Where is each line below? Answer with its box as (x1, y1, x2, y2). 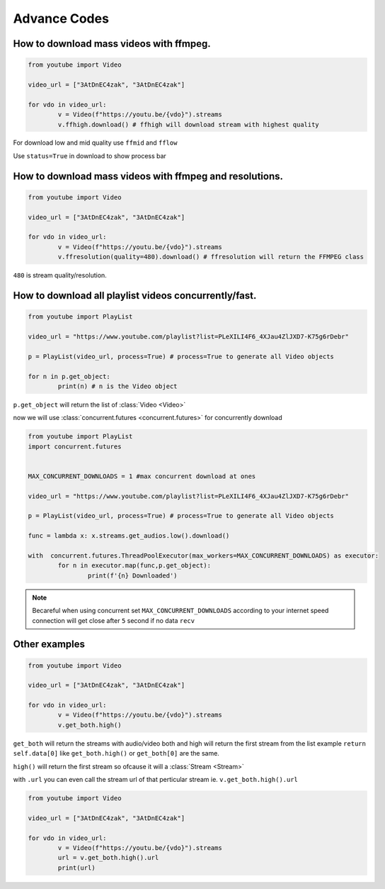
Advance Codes (13, 11, 110, 26)
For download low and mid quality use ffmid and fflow (13, 138, 178, 147)
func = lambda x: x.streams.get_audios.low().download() (28, 532, 230, 540)
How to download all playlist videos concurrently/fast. (13, 289, 257, 302)
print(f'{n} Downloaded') (87, 571, 178, 580)
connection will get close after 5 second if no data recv (32, 616, 195, 624)
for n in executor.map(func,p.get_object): (57, 561, 212, 570)
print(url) (57, 863, 96, 872)
